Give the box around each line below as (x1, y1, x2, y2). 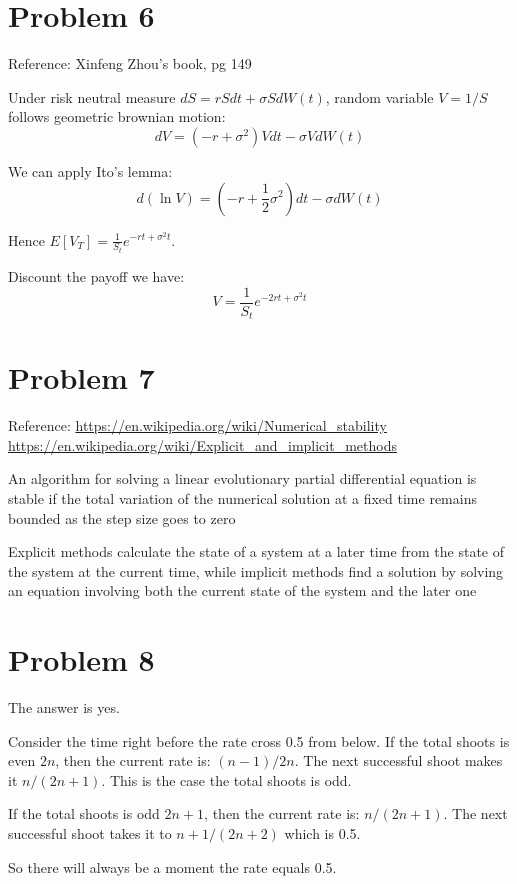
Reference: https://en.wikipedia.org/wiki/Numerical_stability (8, 415, 387, 436)
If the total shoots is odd (8, 803, 160, 824)
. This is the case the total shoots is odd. (101, 769, 352, 790)
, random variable (325, 86, 434, 107)
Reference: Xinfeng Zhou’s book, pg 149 (8, 53, 252, 74)
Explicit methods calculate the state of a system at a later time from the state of (8, 541, 505, 562)
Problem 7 (8, 357, 155, 398)
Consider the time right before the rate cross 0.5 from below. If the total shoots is (8, 730, 510, 751)
